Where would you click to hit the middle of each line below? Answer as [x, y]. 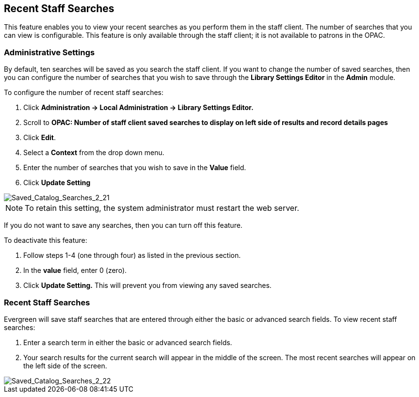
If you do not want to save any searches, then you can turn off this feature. [123, 225]
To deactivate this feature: [46, 240]
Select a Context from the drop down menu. [94, 153]
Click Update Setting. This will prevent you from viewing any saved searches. [147, 286]
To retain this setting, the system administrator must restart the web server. [162, 208]
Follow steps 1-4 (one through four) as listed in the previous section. [132, 255]
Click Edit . [40, 138]
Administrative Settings [49, 52]
